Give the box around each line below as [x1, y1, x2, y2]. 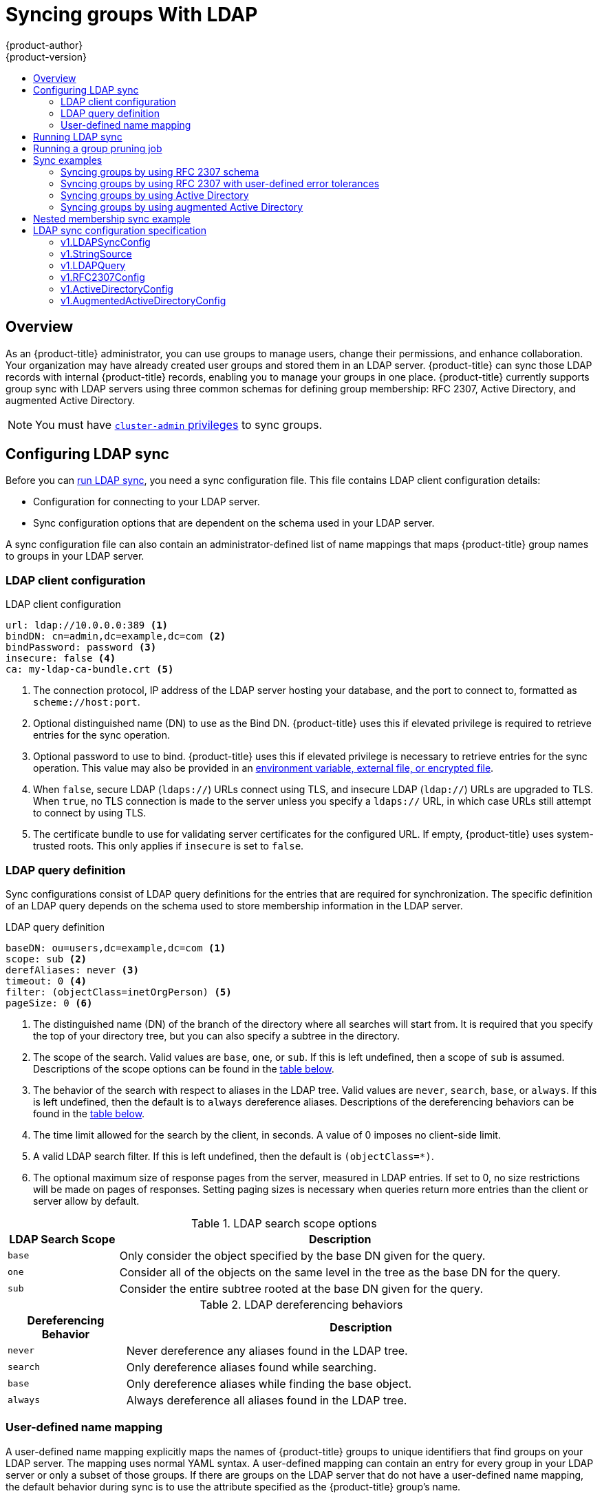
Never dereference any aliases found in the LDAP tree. [126, 1343, 408, 1358]
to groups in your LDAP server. [6, 550, 144, 562]
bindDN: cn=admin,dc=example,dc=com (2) [6, 631, 226, 642]
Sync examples [33, 154, 103, 166]
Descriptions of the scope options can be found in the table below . [33, 1062, 334, 1075]
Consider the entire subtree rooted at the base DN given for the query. [119, 1281, 483, 1296]
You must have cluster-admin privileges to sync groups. [35, 417, 323, 432]
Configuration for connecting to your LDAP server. [33, 496, 260, 508]
